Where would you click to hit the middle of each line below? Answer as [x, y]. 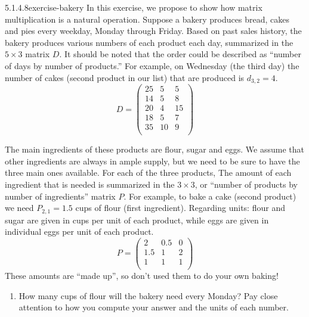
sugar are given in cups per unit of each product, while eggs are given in [137, 220]
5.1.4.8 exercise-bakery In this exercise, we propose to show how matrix [134, 7]
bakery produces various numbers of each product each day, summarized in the [149, 42]
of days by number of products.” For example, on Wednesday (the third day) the [152, 65]
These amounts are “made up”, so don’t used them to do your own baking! [142, 276]
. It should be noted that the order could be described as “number [180, 54]
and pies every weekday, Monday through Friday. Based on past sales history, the [153, 31]
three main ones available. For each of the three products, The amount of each [148, 173]
